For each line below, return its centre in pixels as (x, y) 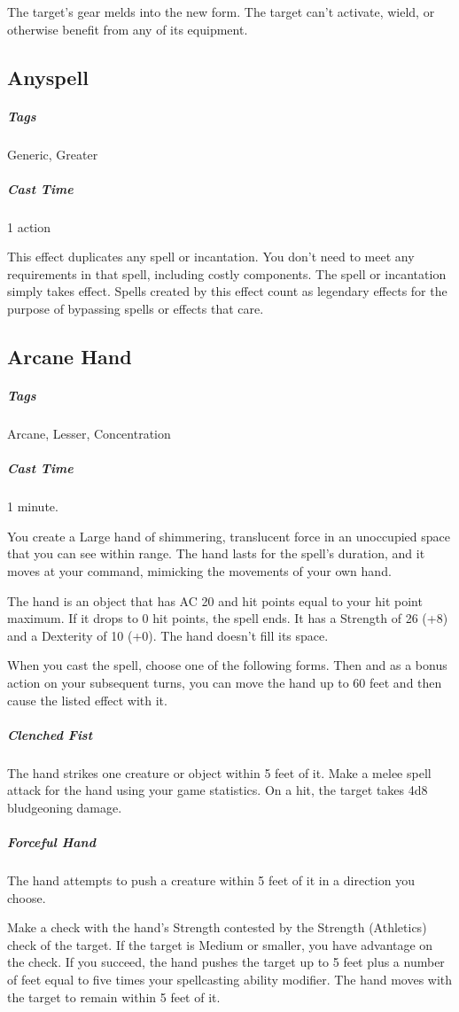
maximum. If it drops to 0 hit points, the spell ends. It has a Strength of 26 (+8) (228, 618)
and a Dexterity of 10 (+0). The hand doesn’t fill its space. (168, 635)
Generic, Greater (53, 154)
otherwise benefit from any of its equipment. (128, 29)
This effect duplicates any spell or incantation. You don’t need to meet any (211, 257)
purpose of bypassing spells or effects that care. (136, 309)
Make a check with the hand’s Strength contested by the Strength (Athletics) (217, 927)
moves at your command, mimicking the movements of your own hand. (199, 570)
